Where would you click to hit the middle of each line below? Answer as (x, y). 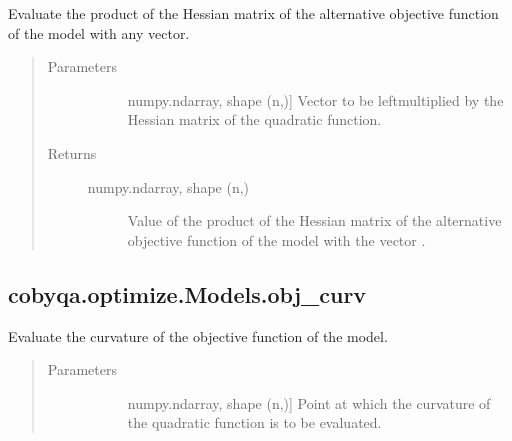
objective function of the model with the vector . (276, 239)
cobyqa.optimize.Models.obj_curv (187, 293)
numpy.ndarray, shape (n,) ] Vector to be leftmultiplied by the (315, 99)
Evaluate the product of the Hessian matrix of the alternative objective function (253, 13)
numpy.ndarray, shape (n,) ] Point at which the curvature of (309, 402)
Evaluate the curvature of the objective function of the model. (198, 335)
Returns (72, 152)
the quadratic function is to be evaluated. (254, 422)
